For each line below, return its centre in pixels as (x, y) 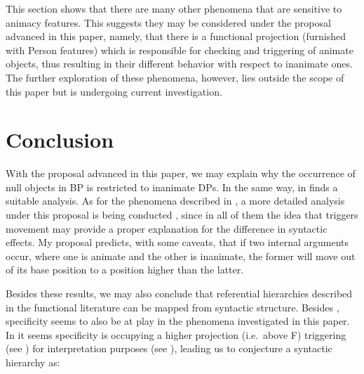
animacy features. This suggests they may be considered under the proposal (168, 22)
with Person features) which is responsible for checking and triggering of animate (180, 50)
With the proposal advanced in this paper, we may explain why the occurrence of (181, 173)
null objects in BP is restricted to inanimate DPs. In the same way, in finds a (172, 187)
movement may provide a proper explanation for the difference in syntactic (167, 228)
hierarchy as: (33, 362)
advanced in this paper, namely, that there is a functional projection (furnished (176, 36)
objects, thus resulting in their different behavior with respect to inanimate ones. (179, 64)
